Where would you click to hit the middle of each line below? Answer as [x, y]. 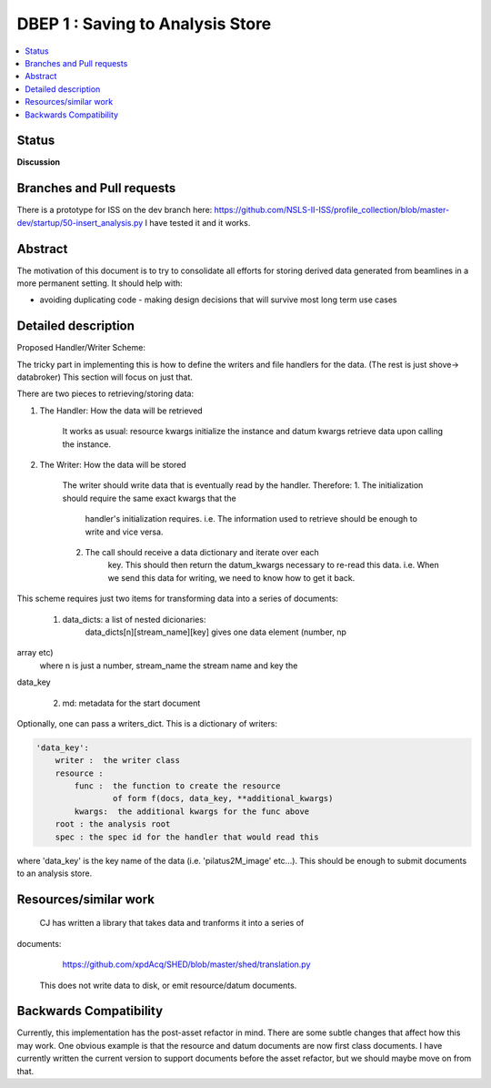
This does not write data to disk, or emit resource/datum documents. [168, 985]
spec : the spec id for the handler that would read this [187, 837]
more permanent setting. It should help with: [100, 283]
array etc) [35, 653]
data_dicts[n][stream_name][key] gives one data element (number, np [216, 632]
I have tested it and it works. [198, 222]
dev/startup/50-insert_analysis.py [80, 222]
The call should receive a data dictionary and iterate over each [202, 552]
